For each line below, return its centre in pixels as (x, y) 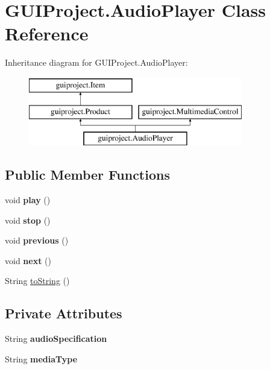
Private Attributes (64, 313)
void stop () (28, 220)
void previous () (37, 240)
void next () (28, 260)
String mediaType (41, 358)
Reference (47, 33)
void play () (28, 200)
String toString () (37, 281)
